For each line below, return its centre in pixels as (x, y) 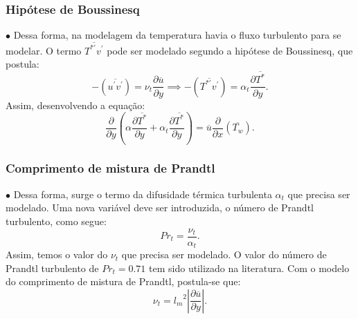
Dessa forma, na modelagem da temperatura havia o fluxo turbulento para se (177, 35)
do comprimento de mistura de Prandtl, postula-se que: (123, 281)
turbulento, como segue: (56, 221)
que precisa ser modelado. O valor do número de (224, 254)
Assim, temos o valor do (57, 254)
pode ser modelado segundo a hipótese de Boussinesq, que (230, 50)
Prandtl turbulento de (52, 268)
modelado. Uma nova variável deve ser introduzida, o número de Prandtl (160, 207)
